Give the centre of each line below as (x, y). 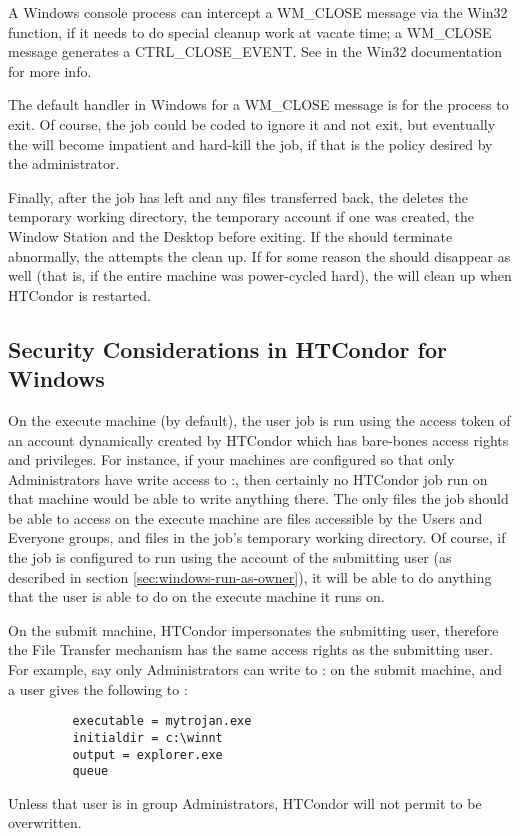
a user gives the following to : (98, 688)
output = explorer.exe (147, 754)
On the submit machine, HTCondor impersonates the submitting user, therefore (253, 629)
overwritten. (45, 822)
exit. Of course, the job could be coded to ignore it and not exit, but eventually (252, 123)
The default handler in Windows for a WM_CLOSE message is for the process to (258, 104)
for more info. (50, 70)
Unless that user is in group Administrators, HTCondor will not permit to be (245, 802)
